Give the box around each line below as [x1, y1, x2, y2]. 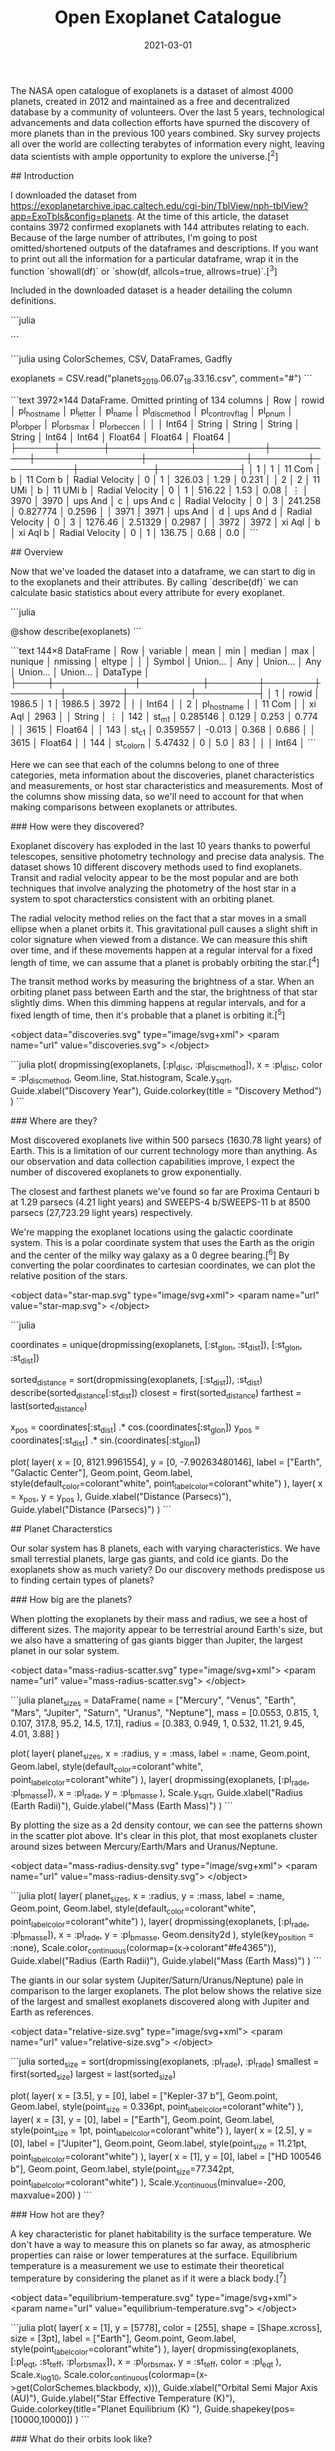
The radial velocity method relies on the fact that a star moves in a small [10, 912, 307, 924]
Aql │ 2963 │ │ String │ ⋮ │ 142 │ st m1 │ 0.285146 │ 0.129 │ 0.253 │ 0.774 [10, 711, 318, 725]
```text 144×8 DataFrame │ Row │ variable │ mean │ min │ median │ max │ [10, 644, 318, 656]
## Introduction [10, 169, 75, 181]
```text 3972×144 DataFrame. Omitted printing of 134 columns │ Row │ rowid [10, 394, 325, 406]
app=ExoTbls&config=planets [10, 210, 132, 222]
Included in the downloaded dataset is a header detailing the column [10, 284, 293, 296]
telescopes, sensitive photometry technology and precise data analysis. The [10, 850, 325, 862]
